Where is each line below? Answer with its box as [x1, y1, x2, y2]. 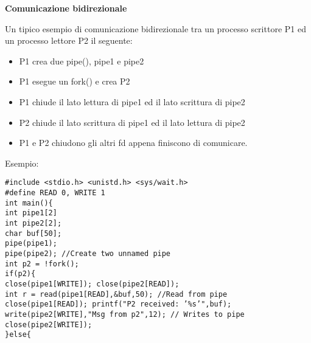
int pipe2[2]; [5, 218, 62, 227]
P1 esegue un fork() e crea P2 [19, 75, 130, 88]
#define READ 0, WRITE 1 [5, 189, 105, 197]
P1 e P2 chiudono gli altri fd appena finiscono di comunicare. [19, 136, 248, 149]
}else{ [5, 330, 31, 339]
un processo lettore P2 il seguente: [5, 34, 133, 47]
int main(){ [5, 198, 53, 207]
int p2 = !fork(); [5, 259, 79, 268]
